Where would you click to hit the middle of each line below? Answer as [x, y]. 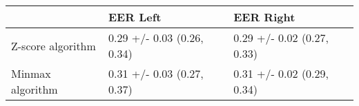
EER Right [264, 17]
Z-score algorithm [54, 45]
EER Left [135, 17]
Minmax [31, 73]
